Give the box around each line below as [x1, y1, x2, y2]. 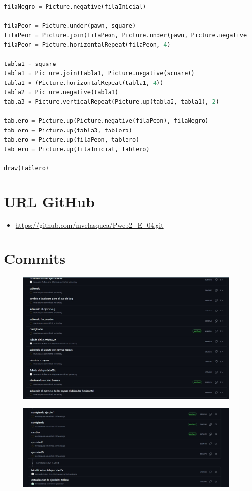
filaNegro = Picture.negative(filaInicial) [4, 3, 146, 10]
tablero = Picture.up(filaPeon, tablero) [4, 136, 140, 144]
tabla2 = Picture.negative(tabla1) [4, 89, 119, 96]
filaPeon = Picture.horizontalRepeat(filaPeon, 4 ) [4, 41, 171, 49]
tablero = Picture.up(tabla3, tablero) [4, 127, 132, 134]
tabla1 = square [4, 60, 56, 67]
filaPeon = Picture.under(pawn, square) [4, 22, 136, 30]
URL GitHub [4, 191, 94, 211]
